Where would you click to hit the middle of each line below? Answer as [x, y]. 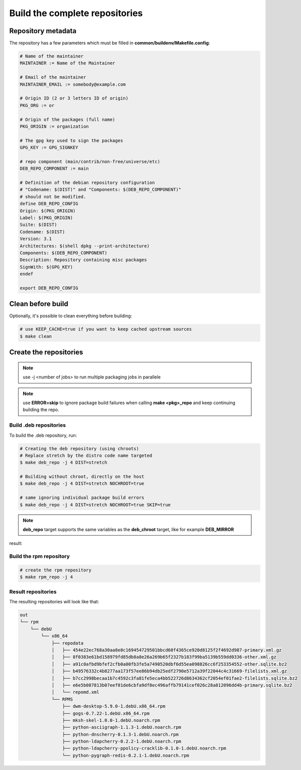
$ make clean [36, 336]
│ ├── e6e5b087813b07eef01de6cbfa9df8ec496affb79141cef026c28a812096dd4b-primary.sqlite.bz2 [172, 685]
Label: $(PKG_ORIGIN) [46, 218]
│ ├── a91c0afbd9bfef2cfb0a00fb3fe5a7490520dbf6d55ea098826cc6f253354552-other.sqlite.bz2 [169, 664]
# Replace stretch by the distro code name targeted [86, 455]
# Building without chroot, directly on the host [82, 477]
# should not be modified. [53, 197]
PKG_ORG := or [37, 105]
